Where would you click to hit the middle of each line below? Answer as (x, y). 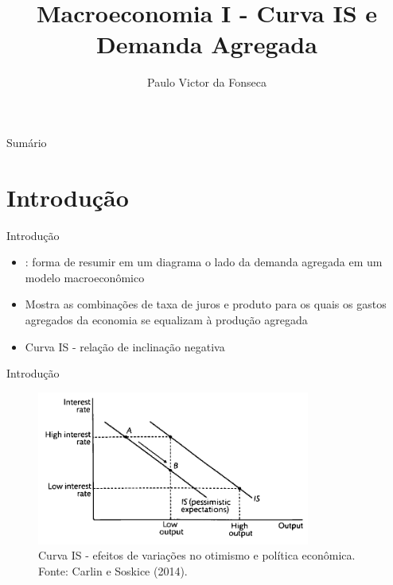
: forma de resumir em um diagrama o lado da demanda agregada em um (204, 262)
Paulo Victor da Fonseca (207, 82)
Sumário (27, 142)
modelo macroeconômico (85, 277)
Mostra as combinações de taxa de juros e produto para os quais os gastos (206, 304)
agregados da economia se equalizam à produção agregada (166, 320)
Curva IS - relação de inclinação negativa (125, 346)
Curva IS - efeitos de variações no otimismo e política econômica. (197, 555)
